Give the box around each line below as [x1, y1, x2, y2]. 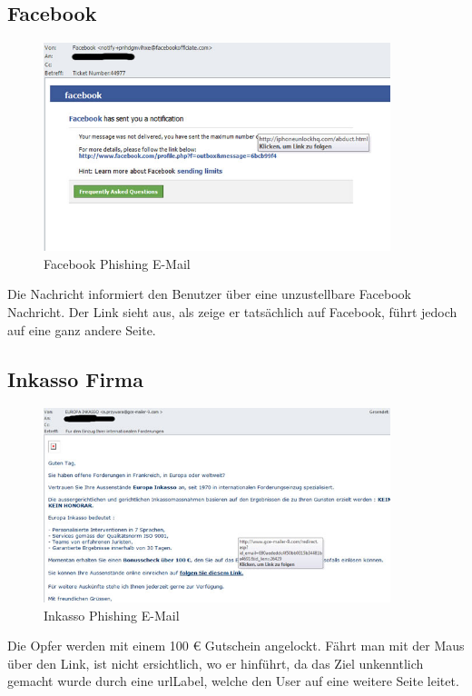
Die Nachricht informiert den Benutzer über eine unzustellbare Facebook [7, 284, 412, 303]
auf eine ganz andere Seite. [7, 320, 156, 339]
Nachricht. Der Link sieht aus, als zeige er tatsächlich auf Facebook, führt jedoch [7, 302, 457, 321]
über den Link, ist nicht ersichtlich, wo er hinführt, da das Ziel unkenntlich [7, 653, 424, 672]
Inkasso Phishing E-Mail [44, 605, 180, 624]
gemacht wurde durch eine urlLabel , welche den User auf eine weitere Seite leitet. [7, 671, 459, 691]
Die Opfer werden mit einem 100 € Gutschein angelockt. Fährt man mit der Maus [7, 636, 465, 655]
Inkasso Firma [7, 364, 143, 393]
